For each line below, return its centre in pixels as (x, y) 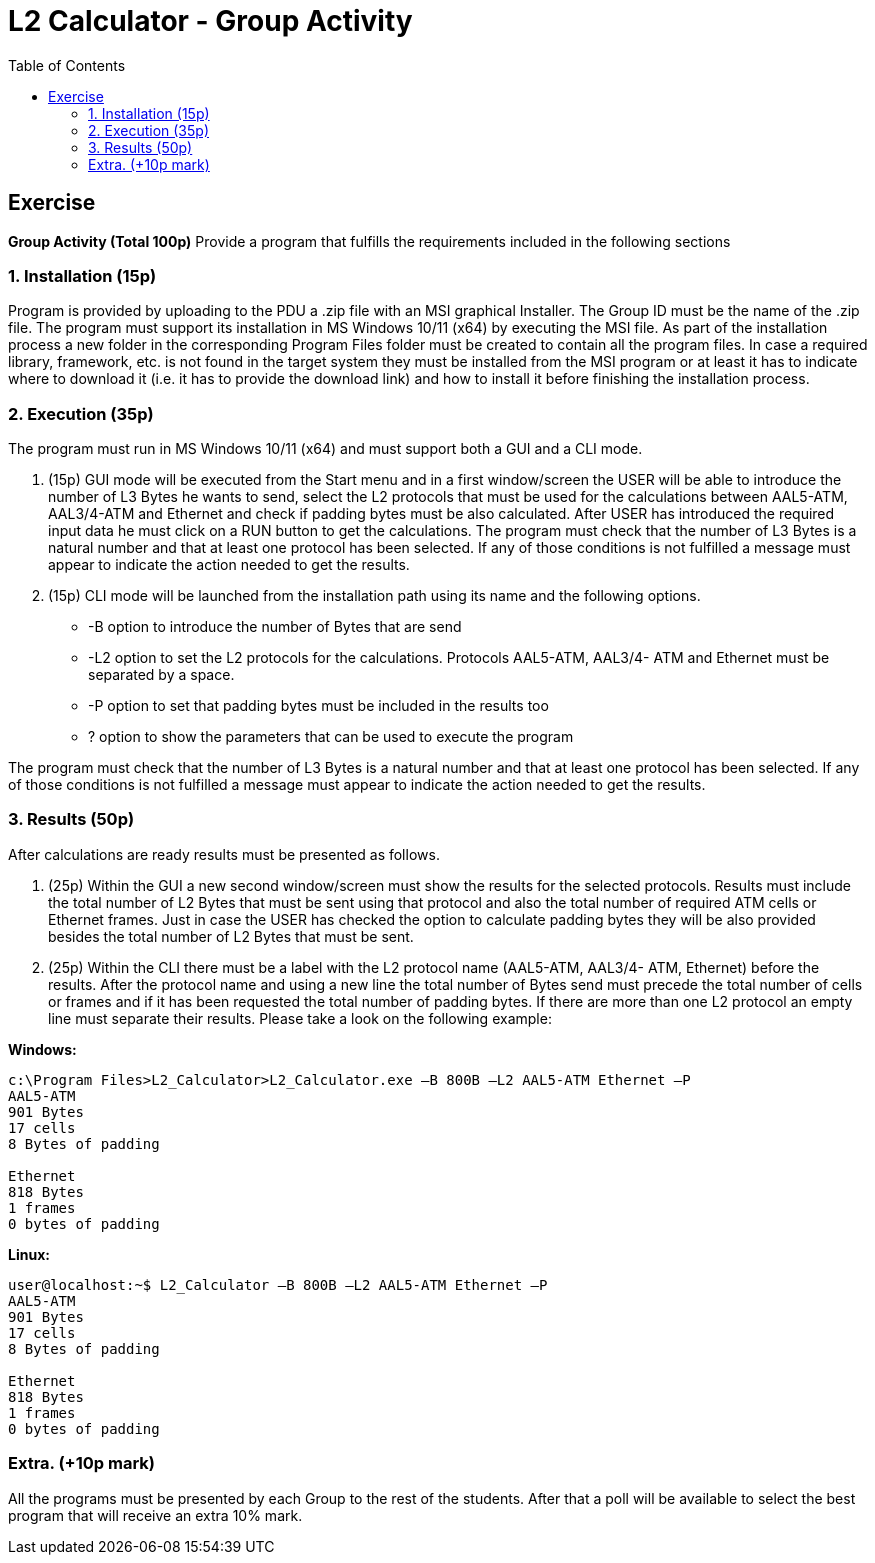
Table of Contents (67, 65)
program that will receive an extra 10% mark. (155, 1515)
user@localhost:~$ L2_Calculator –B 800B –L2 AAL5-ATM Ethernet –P (278, 1284)
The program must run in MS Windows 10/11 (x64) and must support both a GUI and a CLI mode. (325, 449)
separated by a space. (161, 675)
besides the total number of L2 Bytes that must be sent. (231, 936)
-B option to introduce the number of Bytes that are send (275, 627)
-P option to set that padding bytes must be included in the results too (318, 706)
